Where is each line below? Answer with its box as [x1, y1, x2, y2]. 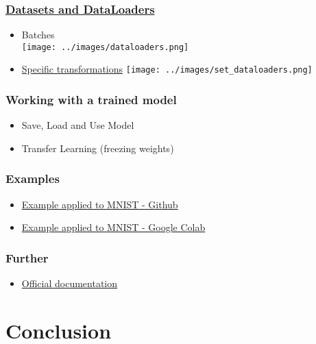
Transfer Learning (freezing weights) [21, 140, 174, 155]
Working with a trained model [5, 91, 177, 108]
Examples [5, 170, 60, 187]
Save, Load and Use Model [21, 118, 134, 132]
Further [5, 249, 49, 266]
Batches [21, 27, 55, 42]
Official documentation [21, 276, 118, 291]
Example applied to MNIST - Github [21, 197, 178, 211]
